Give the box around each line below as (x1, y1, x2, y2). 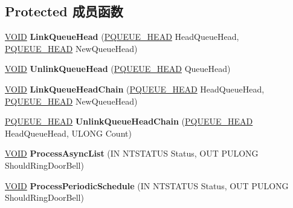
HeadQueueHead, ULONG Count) (5, 126, 132, 139)
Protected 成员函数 (5, 2, 123, 21)
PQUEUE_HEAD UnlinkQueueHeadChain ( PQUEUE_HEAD (5, 115, 253, 128)
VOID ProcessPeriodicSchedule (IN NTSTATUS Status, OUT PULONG (5, 179, 289, 192)
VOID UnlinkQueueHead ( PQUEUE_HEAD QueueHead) (5, 62, 231, 75)
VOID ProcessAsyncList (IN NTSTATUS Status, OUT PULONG (5, 147, 259, 160)
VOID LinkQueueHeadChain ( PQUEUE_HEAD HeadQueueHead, (5, 82, 265, 95)
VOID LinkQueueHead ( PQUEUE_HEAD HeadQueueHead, (5, 30, 239, 43)
